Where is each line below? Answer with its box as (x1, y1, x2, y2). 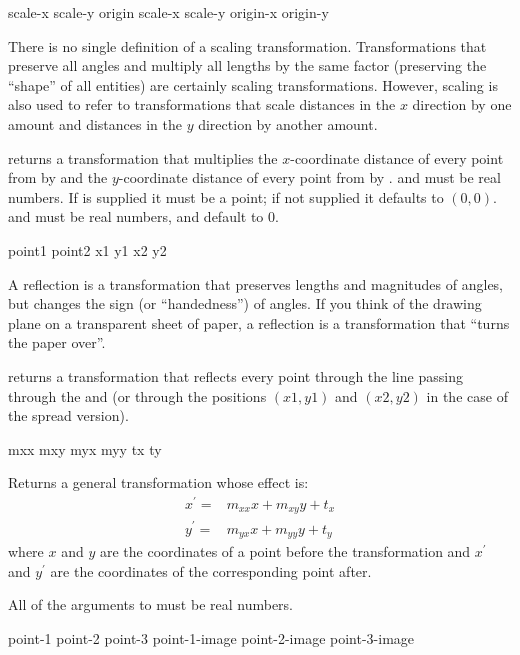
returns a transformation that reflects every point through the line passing (8, 365, 463, 386)
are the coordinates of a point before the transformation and (99, 541, 471, 561)
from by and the (8, 167, 108, 188)
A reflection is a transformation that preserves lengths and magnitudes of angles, (8, 273, 504, 294)
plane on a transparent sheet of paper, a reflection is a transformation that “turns (8, 312, 510, 333)
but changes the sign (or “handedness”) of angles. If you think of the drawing (8, 293, 482, 314)
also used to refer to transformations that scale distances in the (8, 94, 396, 115)
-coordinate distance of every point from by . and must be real (118, 167, 501, 188)
